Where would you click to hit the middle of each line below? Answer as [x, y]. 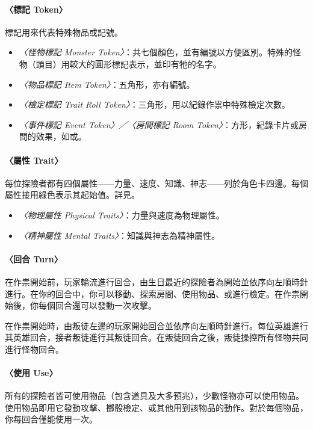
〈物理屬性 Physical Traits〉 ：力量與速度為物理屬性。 [122, 214]
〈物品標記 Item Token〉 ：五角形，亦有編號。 [107, 84]
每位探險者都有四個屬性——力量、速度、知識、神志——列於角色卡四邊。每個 [156, 183]
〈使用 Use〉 [31, 373]
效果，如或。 [61, 136]
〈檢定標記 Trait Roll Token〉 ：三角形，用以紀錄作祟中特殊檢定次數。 [154, 104]
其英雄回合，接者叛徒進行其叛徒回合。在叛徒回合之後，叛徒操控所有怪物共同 [156, 337]
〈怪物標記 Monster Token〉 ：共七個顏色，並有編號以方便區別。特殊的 [156, 52]
